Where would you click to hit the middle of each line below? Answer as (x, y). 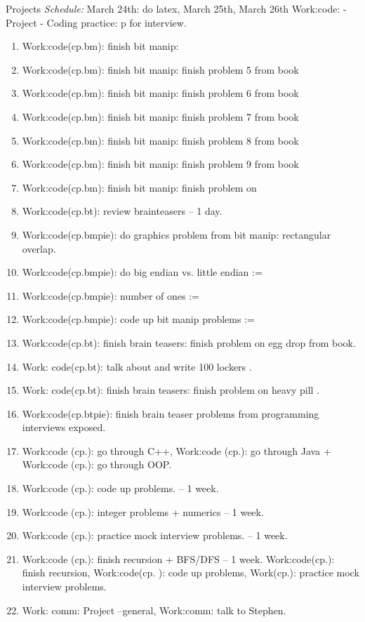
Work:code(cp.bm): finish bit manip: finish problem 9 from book (160, 164)
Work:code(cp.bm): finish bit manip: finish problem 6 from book (160, 93)
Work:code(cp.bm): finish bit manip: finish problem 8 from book (160, 140)
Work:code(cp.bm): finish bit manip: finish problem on (139, 187)
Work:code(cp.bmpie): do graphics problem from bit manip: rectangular (177, 234)
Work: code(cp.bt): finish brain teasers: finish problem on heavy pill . (171, 390)
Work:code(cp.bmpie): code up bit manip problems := (138, 319)
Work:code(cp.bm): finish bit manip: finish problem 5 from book (160, 69)
